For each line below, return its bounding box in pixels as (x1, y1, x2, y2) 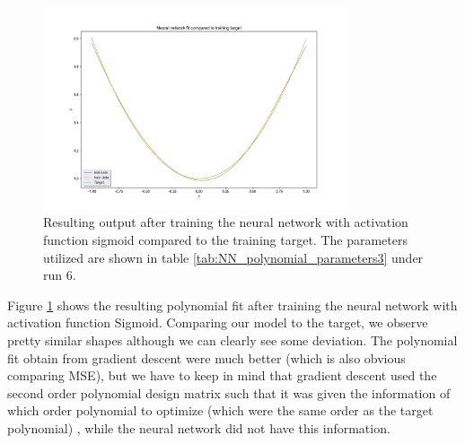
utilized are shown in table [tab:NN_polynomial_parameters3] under (43, 248, 424, 266)
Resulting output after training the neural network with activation (43, 213, 408, 231)
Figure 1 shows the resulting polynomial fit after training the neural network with (7, 295, 458, 314)
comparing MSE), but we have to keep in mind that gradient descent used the (7, 366, 437, 385)
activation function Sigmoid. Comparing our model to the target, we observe (7, 313, 428, 332)
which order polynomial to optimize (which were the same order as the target (7, 401, 434, 420)
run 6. (43, 266, 76, 284)
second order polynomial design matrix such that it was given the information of (7, 383, 451, 402)
